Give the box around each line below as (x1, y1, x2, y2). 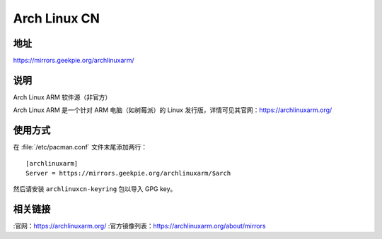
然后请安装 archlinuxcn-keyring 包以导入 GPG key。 (13, 185, 177, 193)
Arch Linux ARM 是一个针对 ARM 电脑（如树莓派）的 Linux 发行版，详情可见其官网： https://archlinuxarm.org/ (13, 106, 332, 114)
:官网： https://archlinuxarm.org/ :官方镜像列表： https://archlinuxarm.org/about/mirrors (13, 222, 266, 231)
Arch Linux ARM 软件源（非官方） (13, 92, 112, 102)
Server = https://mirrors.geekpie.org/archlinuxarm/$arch (25, 169, 231, 178)
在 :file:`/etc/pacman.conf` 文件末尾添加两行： (13, 143, 148, 152)
